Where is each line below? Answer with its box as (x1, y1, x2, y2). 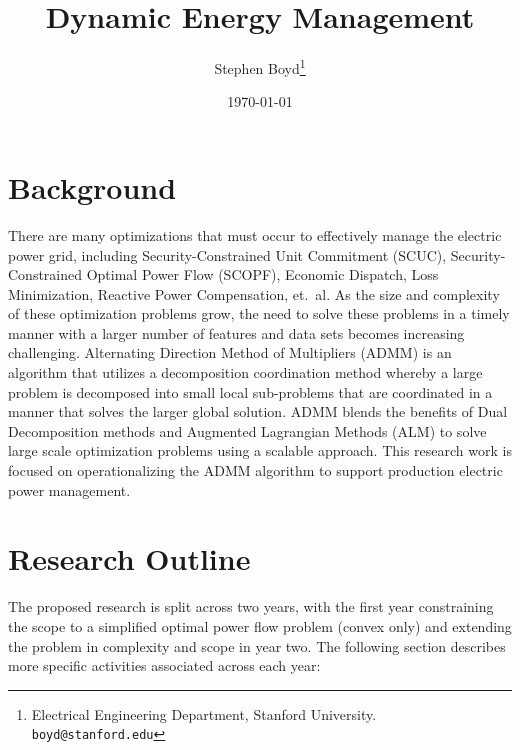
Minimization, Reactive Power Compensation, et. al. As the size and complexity (8, 283, 500, 304)
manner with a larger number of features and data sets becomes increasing (8, 322, 465, 343)
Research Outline (8, 538, 251, 579)
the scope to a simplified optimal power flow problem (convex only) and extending (8, 615, 512, 636)
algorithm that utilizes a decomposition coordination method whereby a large (8, 362, 483, 383)
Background (8, 166, 177, 207)
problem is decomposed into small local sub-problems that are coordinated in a (8, 381, 493, 402)
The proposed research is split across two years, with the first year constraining (8, 596, 494, 617)
